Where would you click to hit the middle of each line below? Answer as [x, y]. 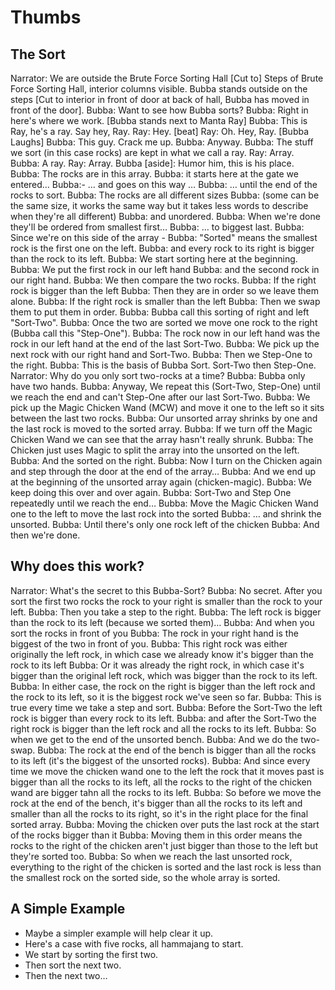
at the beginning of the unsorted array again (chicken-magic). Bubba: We [161, 482]
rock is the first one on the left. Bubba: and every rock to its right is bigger [162, 248]
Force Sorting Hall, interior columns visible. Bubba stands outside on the [159, 89]
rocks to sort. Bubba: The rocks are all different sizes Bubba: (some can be [165, 195]
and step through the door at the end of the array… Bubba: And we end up [163, 471]
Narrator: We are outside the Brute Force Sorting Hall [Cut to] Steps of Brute [167, 78]
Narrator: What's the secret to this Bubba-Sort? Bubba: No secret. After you [166, 590]
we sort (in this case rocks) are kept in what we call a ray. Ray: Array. [152, 152]
